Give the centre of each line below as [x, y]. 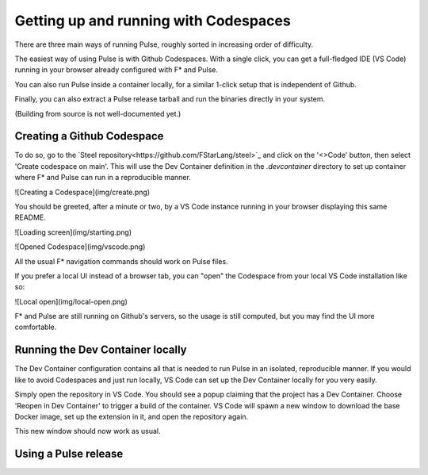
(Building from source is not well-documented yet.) [98, 113]
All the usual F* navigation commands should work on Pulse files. [122, 261]
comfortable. [36, 327]
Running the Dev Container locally [101, 350]
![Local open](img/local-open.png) [71, 301]
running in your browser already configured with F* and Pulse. [116, 70]
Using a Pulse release [69, 454]
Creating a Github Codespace [89, 136]
